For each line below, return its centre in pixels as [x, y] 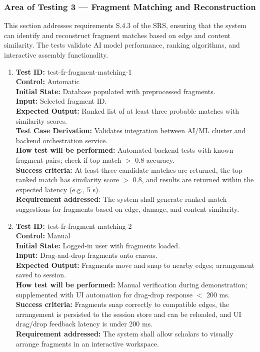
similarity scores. [41, 120]
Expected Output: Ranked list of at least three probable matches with [127, 110]
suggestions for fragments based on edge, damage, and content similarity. [127, 209]
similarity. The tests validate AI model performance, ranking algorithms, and [122, 45]
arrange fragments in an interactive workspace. [87, 343]
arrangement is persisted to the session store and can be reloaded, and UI [128, 314]
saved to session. [41, 275]
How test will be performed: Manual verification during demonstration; [131, 285]
